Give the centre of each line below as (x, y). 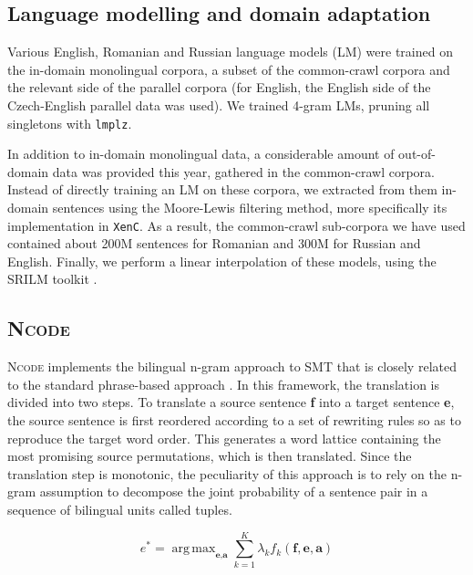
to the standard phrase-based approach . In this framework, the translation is (224, 384)
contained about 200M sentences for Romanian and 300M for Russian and (214, 243)
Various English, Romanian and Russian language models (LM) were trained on (230, 52)
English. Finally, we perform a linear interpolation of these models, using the (222, 261)
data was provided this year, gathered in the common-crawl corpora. (243, 171)
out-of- (417, 154)
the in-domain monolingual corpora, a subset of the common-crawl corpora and (229, 69)
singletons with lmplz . (70, 123)
